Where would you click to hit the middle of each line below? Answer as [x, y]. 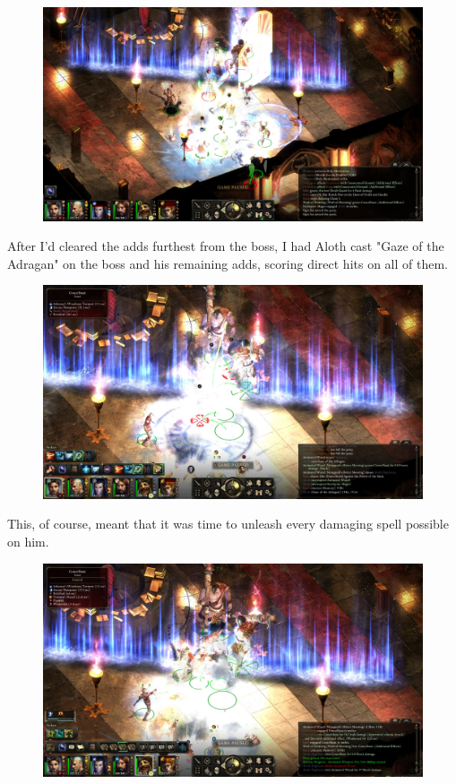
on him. [28, 541]
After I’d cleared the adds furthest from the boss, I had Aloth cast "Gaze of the [226, 246]
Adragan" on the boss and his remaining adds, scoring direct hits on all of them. [228, 263]
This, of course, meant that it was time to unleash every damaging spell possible [228, 524]
